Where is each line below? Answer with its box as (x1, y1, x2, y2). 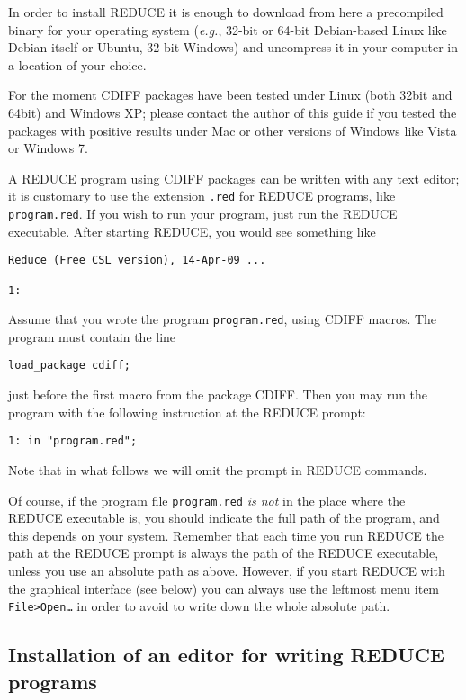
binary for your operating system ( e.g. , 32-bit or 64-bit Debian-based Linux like (8, 20, 447, 39)
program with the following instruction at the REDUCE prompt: (8, 402, 366, 421)
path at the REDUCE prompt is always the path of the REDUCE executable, (8, 543, 439, 562)
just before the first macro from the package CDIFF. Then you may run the (8, 385, 428, 404)
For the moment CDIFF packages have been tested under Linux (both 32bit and (8, 85, 453, 104)
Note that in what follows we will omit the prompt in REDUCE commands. (8, 460, 427, 479)
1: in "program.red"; (8, 435, 138, 448)
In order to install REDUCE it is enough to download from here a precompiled (8, 3, 444, 21)
